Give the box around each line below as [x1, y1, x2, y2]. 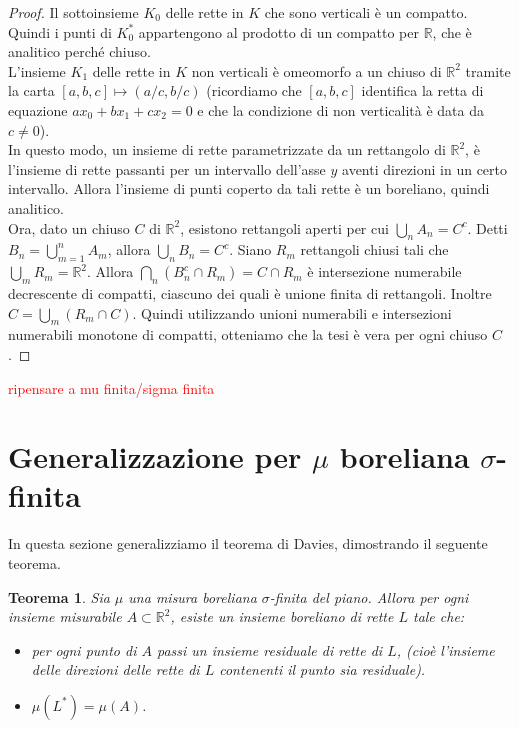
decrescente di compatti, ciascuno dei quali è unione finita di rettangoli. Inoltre [8, 282, 492, 303]
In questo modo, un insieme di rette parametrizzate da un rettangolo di [8, 139, 446, 160]
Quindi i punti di [8, 21, 112, 42]
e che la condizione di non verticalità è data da [197, 99, 484, 120]
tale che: [412, 606, 465, 627]
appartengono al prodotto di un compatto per [138, 21, 419, 42]
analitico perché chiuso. [8, 41, 151, 62]
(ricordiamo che [206, 80, 302, 101]
